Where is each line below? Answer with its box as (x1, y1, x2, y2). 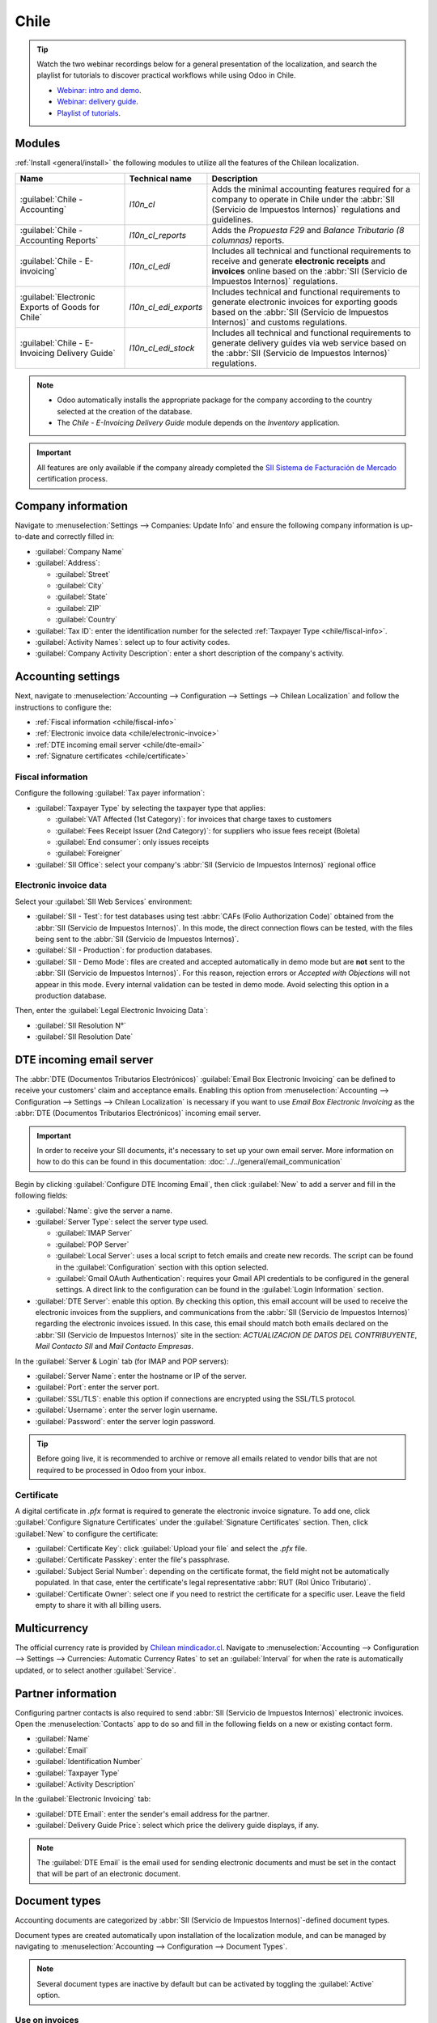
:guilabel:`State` (55, 592, 108, 602)
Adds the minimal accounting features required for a (211, 183, 410, 194)
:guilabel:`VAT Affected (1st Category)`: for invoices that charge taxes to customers (55, 814, 332, 825)
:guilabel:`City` (55, 581, 104, 590)
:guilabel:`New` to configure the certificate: (15, 1529, 159, 1538)
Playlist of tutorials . (57, 108, 121, 117)
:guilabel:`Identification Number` (35, 1757, 143, 1766)
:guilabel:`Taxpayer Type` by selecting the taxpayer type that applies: (35, 803, 266, 812)
